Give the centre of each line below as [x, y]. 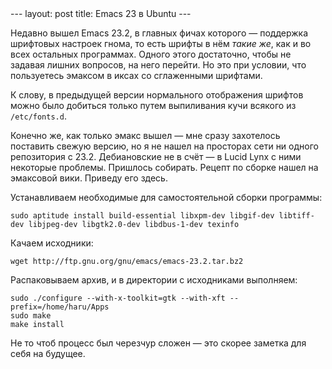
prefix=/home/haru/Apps [60, 307]
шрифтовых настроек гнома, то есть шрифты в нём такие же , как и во [161, 43]
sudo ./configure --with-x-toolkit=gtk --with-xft [118, 298]
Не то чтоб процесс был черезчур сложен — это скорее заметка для [158, 343]
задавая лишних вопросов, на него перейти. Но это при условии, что [158, 65]
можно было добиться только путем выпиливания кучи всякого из [153, 105]
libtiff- [296, 216]
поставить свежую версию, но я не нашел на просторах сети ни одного [164, 146]
